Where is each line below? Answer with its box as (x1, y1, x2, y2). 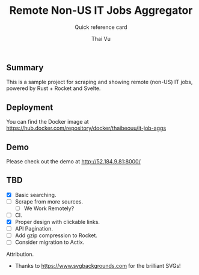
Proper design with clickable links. (14, 219, 100, 226)
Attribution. (6, 250, 34, 258)
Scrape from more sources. (14, 198, 83, 205)
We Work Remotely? (23, 205, 75, 212)
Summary (6, 62, 44, 73)
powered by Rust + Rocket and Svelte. (6, 85, 101, 92)
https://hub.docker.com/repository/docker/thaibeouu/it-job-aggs (6, 124, 167, 132)
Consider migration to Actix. (14, 238, 85, 246)
